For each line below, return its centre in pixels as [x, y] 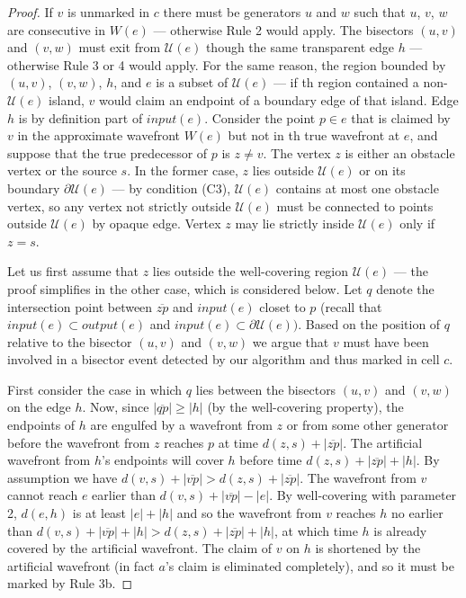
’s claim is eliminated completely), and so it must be [309, 565]
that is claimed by [401, 117]
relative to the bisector [70, 341]
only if [417, 223]
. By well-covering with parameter [363, 495]
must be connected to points [355, 205]
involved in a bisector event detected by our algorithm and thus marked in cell [224, 359]
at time [238, 442]
